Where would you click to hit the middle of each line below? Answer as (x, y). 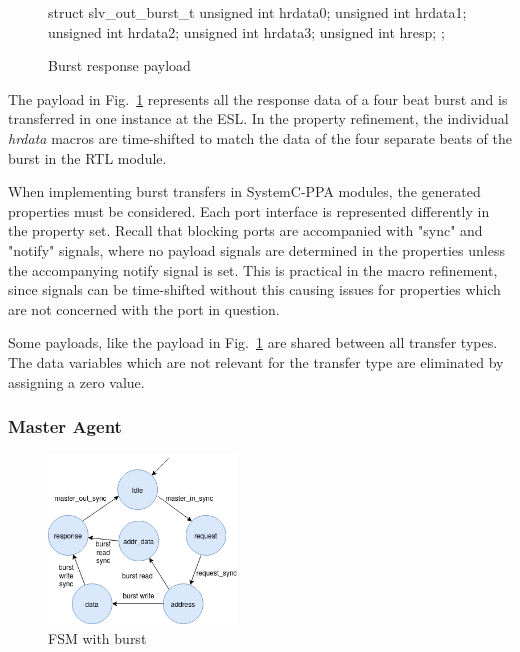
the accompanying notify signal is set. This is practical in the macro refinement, (253, 269)
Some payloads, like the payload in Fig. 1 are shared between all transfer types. (253, 342)
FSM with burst (97, 637)
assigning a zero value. (76, 381)
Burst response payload (119, 65)
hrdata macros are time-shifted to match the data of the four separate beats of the (260, 137)
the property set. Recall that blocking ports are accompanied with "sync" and (245, 230)
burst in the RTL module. (87, 157)
